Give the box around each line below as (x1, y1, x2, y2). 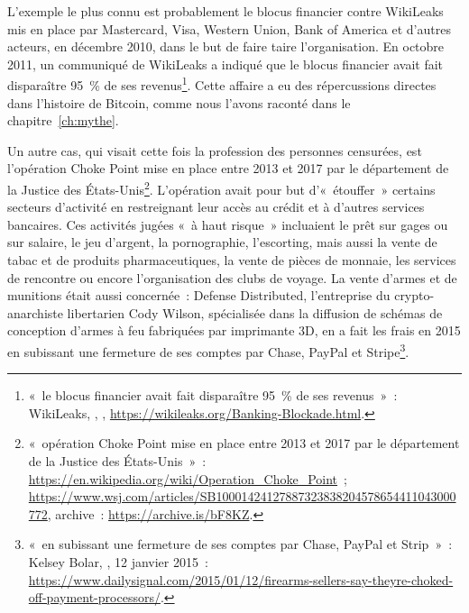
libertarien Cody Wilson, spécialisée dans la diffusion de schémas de (67, 303, 443, 322)
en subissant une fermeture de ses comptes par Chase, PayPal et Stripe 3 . (7, 340, 409, 361)
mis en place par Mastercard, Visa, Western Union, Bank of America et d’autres (7, 19, 451, 38)
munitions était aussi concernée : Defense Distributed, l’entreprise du (7, 286, 391, 305)
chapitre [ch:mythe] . (7, 111, 119, 130)
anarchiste (7, 303, 63, 322)
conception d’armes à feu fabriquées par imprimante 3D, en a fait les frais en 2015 (7, 321, 461, 340)
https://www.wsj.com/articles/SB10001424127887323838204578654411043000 (28, 487, 456, 506)
